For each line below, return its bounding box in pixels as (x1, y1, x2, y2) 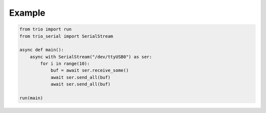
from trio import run (19, 27, 72, 32)
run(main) (19, 95, 43, 101)
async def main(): (19, 47, 64, 53)
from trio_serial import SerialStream (19, 33, 113, 39)
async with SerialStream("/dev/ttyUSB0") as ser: (30, 54, 152, 59)
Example (9, 7, 45, 18)
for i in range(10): (40, 61, 90, 66)
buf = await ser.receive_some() (50, 68, 129, 73)
